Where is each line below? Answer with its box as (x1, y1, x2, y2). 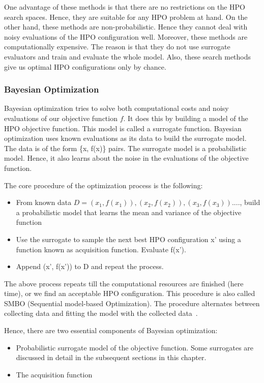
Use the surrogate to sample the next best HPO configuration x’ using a (16, 233, 241, 244)
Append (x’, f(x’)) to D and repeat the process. (16, 261, 164, 272)
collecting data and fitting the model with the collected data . (4, 308, 198, 318)
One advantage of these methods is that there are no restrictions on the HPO (4, 2, 245, 12)
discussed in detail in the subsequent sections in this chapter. (16, 352, 207, 363)
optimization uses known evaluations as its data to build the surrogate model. (4, 133, 247, 143)
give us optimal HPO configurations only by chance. (4, 61, 166, 72)
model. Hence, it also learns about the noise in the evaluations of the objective (4, 153, 249, 163)
